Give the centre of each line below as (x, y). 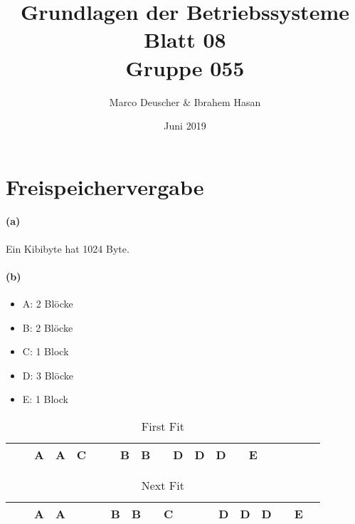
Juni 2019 (185, 126)
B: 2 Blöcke (48, 327)
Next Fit (163, 486)
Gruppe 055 (185, 67)
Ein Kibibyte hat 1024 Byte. (68, 248)
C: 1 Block (46, 351)
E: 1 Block (45, 399)
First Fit (163, 426)
